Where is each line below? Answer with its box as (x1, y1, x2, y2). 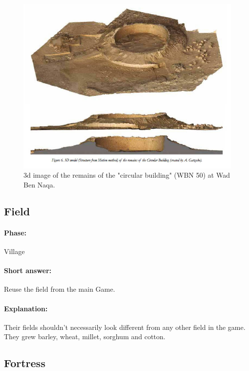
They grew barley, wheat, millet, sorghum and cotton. (4, 331, 165, 342)
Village (4, 246, 25, 256)
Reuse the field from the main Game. (4, 284, 115, 294)
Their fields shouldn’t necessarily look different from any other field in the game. (4, 322, 246, 332)
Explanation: (4, 303, 48, 313)
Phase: (4, 227, 26, 237)
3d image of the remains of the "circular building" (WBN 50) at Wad (23, 170, 230, 180)
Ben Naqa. (23, 179, 55, 189)
